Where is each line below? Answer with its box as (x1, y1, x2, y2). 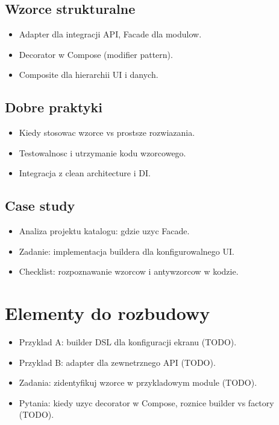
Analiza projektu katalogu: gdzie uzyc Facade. (19, 225, 190, 237)
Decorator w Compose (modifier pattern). (19, 48, 173, 60)
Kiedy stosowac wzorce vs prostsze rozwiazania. (19, 126, 195, 139)
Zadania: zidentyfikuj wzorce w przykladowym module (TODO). (19, 376, 257, 389)
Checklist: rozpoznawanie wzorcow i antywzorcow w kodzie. (19, 265, 239, 278)
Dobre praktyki (5, 98, 102, 117)
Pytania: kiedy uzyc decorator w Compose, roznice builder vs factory (19, 396, 274, 409)
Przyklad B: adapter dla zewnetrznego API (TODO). (19, 356, 216, 368)
